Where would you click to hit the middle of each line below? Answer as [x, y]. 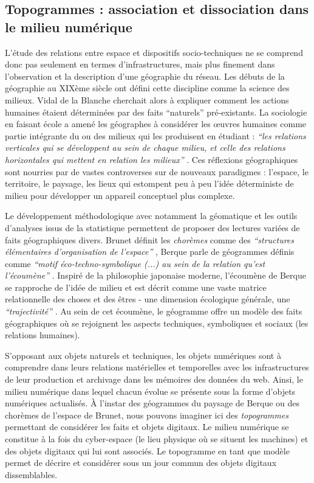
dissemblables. [31, 474]
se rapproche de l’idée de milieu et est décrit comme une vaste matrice [136, 287]
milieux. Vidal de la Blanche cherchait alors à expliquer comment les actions [147, 99]
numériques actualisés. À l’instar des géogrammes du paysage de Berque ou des [152, 403]
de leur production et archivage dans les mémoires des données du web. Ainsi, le [154, 379]
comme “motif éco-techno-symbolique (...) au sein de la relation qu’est [135, 263]
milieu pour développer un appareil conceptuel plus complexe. [120, 195]
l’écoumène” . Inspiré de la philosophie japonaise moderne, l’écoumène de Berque [155, 275]
